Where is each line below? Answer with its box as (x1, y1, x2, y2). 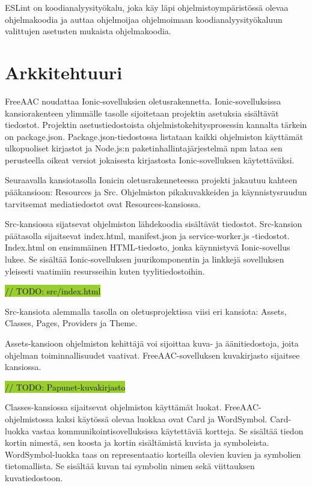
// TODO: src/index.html (5, 285, 101, 297)
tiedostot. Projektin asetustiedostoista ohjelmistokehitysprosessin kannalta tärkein (5, 118, 307, 131)
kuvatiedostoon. (5, 471, 63, 484)
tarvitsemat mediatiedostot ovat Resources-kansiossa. (5, 197, 201, 210)
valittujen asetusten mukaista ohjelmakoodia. (5, 25, 171, 37)
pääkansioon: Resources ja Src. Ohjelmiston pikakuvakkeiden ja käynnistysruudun (5, 186, 307, 198)
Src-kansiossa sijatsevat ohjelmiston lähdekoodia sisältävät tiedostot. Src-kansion (5, 217, 302, 230)
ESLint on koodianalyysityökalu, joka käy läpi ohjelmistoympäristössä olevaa (5, 1, 289, 13)
